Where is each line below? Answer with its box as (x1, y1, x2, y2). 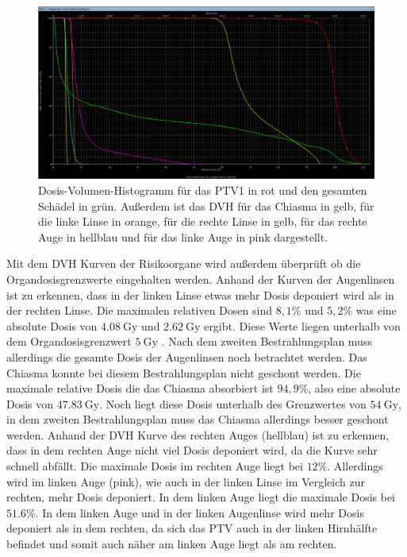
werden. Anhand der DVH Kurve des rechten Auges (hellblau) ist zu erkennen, (6, 426, 390, 443)
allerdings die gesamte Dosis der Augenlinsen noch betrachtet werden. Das (6, 348, 367, 365)
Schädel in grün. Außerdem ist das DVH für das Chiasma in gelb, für (38, 197, 374, 214)
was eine (355, 302, 397, 319)
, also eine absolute (308, 380, 401, 396)
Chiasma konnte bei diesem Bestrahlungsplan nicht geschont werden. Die (6, 364, 361, 381)
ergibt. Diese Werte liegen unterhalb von (204, 317, 401, 334)
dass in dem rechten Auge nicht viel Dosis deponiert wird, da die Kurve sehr (6, 442, 378, 458)
